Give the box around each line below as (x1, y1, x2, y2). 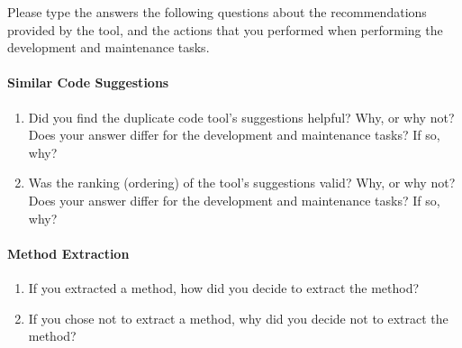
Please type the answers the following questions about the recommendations (7, 3, 427, 21)
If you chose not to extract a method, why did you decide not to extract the (28, 308, 448, 327)
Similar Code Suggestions (7, 73, 169, 92)
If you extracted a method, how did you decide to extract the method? (28, 278, 420, 297)
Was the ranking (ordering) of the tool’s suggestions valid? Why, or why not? (28, 173, 456, 192)
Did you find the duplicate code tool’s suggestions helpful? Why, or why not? (28, 107, 455, 126)
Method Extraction (7, 243, 130, 262)
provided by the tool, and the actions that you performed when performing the (7, 20, 443, 39)
